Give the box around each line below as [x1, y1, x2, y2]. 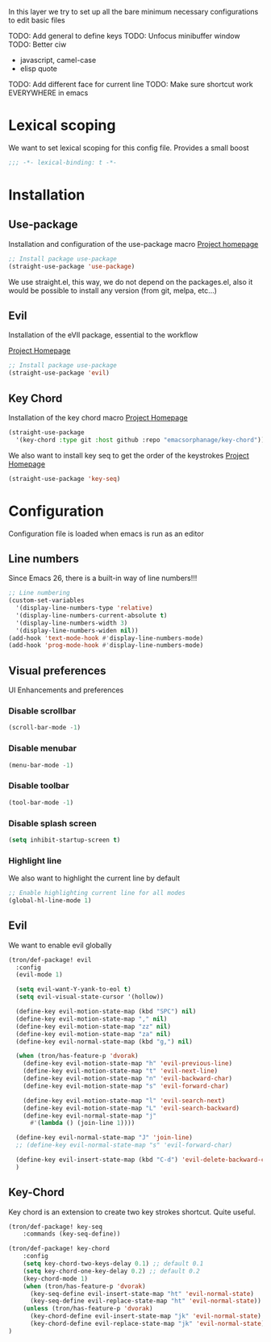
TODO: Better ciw [8, 40, 67, 49]
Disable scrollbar [8, 705, 77, 717]
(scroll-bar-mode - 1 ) [8, 724, 81, 732]
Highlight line [8, 855, 62, 866]
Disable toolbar [8, 780, 70, 792]
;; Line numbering [8, 589, 70, 597]
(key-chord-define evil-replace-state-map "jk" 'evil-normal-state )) [29, 1319, 269, 1328]
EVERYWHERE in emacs [8, 88, 89, 98]
